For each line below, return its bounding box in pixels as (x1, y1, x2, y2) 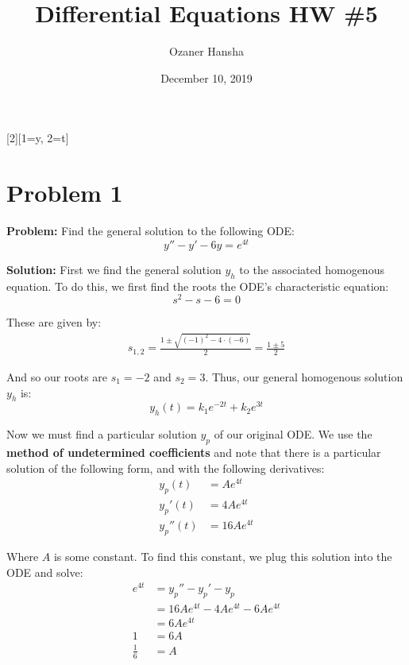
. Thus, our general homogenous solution (205, 368, 403, 385)
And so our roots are (6, 368, 108, 385)
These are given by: (6, 314, 102, 331)
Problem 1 (6, 176, 123, 209)
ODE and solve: (6, 563, 83, 580)
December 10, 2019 (160, 69, 253, 86)
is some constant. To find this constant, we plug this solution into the (53, 547, 392, 564)
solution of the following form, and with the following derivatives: (6, 459, 325, 476)
